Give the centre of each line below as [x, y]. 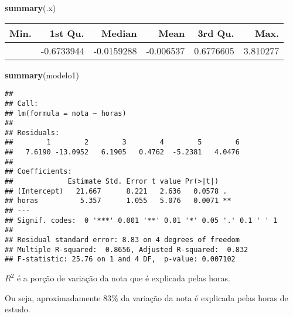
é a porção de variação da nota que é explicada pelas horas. [123, 278]
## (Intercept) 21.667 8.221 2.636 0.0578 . [116, 191]
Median [119, 33]
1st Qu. [67, 33]
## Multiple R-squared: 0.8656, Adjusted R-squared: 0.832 [127, 249]
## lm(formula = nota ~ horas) [66, 113]
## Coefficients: [38, 172]
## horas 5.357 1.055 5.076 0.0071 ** [118, 201]
